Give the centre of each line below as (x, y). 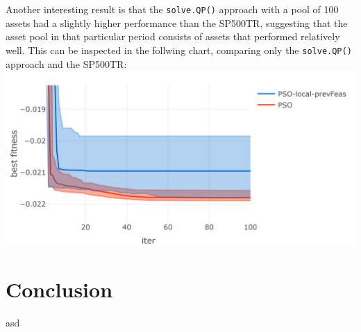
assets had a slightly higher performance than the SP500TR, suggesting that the (177, 23)
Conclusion (59, 289)
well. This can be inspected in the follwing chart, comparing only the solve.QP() (179, 50)
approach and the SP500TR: (66, 63)
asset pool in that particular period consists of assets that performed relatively (173, 36)
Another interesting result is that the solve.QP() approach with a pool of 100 (172, 9)
